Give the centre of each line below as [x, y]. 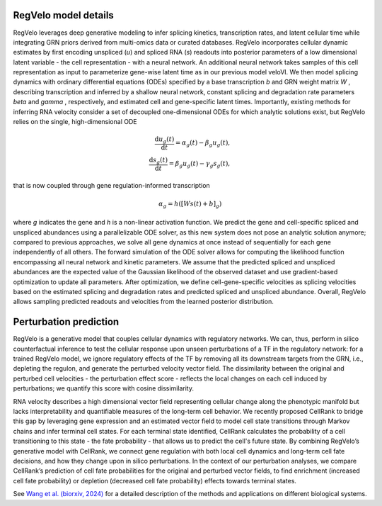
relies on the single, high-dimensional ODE [75, 122]
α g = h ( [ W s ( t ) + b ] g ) [190, 204]
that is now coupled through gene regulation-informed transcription [111, 185]
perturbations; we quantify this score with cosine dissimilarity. [104, 388]
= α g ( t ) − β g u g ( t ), [203, 144]
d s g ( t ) [158, 161]
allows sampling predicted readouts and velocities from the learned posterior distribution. [143, 302]
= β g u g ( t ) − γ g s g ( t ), [199, 164]
